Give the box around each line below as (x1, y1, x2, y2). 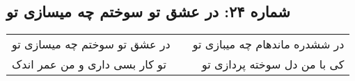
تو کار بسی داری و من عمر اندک (12, 56, 166, 73)
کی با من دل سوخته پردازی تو (201, 56, 345, 73)
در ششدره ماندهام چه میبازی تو (192, 36, 345, 53)
